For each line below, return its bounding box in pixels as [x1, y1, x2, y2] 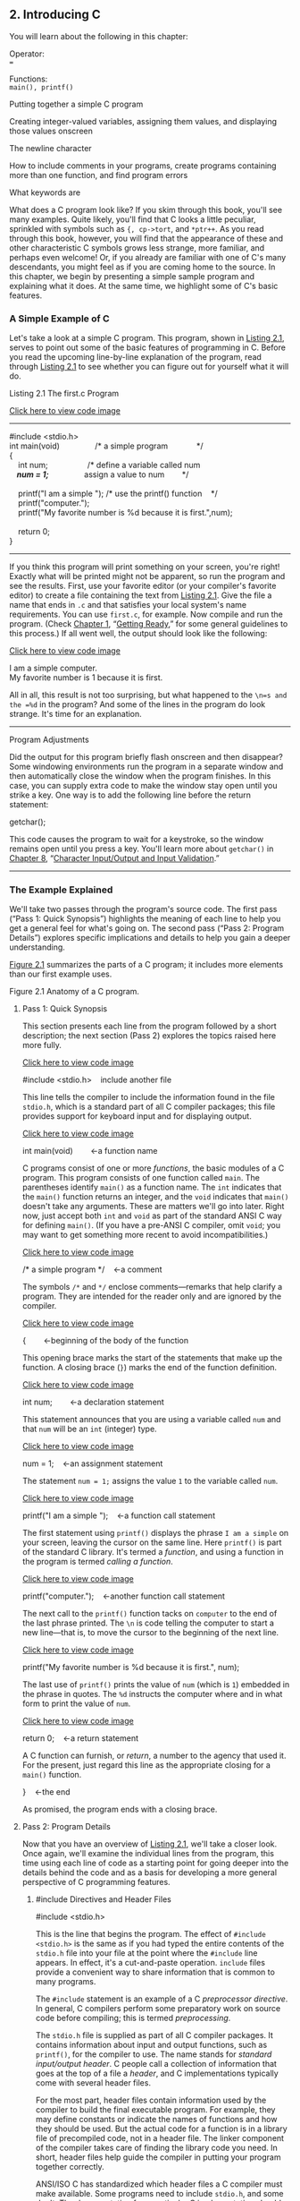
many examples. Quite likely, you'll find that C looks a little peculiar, [9, 214, 256, 225]
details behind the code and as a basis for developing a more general [21, 1867, 278, 1878]
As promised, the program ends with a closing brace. [21, 1804, 218, 1815]
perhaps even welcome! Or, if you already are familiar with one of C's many [9, 252, 287, 262]
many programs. [35, 1976, 96, 1987]
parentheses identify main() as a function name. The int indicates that [21, 1182, 282, 1193]
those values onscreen [9, 125, 94, 136]
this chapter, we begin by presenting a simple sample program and [9, 270, 255, 281]
